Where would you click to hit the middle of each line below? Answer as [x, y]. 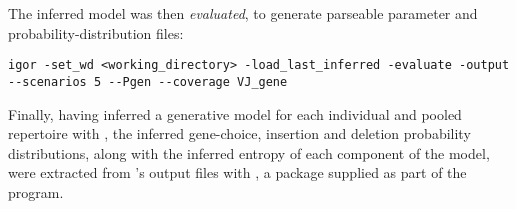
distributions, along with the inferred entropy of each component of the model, [249, 152]
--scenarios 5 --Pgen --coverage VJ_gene [148, 81]
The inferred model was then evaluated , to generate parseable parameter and [243, 13]
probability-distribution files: [96, 32]
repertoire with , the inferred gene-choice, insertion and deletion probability [239, 133]
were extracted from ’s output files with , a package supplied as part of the [237, 172]
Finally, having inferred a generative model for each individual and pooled [235, 113]
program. [36, 191]
